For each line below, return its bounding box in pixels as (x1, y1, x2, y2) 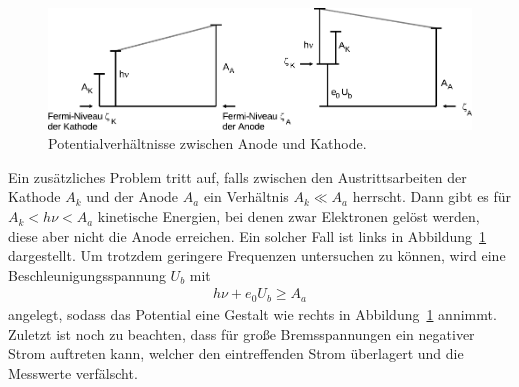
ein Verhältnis (203, 186, 289, 207)
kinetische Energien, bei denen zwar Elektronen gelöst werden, (97, 206, 480, 227)
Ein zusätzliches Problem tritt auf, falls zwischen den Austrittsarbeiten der (8, 166, 467, 187)
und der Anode (86, 186, 179, 207)
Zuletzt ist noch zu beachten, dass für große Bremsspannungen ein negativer (8, 323, 475, 344)
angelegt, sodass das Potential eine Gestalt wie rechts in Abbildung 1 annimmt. (8, 303, 497, 324)
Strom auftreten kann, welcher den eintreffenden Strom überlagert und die (8, 343, 464, 364)
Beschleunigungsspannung (8, 264, 166, 285)
